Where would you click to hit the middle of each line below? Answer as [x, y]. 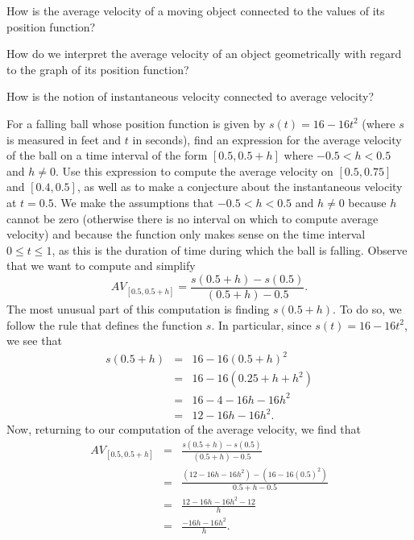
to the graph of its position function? [98, 69]
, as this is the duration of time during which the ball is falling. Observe [230, 249]
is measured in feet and [64, 139]
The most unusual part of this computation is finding [138, 308]
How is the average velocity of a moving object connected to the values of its [196, 10]
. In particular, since [261, 324]
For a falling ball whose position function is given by [136, 123]
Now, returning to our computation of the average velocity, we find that [184, 429]
